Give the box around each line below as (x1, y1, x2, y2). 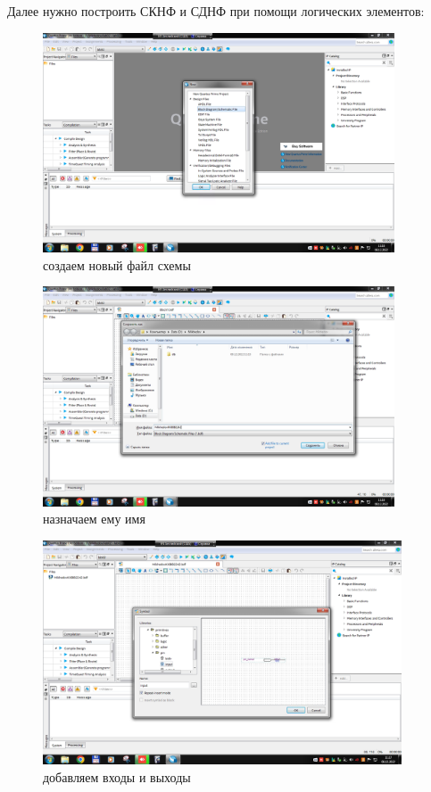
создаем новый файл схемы (43, 255, 191, 274)
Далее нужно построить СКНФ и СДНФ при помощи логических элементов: (7, 2, 425, 20)
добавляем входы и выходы (43, 767, 191, 786)
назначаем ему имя (43, 509, 145, 528)
